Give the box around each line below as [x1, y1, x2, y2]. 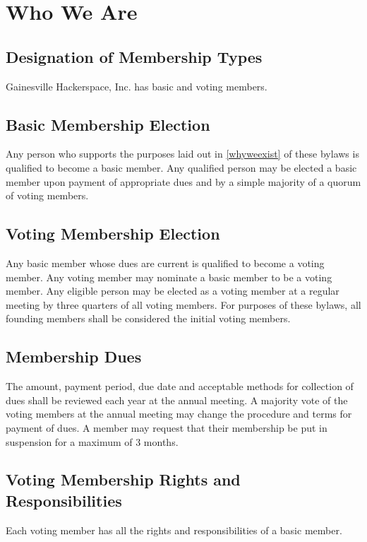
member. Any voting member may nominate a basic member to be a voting [6, 269, 332, 284]
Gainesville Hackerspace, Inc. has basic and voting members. [6, 78, 267, 93]
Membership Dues [6, 346, 142, 367]
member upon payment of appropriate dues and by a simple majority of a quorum [6, 174, 361, 189]
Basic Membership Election [6, 113, 210, 135]
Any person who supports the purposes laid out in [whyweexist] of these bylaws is [6, 146, 359, 161]
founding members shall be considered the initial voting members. [6, 311, 291, 326]
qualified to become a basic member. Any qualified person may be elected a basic [6, 160, 357, 175]
